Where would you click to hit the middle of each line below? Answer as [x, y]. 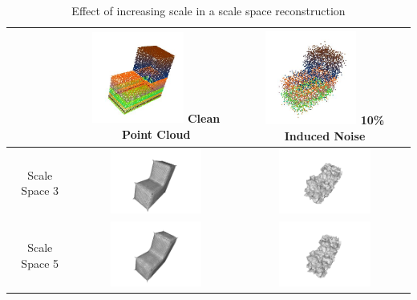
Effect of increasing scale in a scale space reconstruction [208, 10]
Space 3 [40, 191]
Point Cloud [156, 134]
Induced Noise [325, 135]
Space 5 [40, 263]
